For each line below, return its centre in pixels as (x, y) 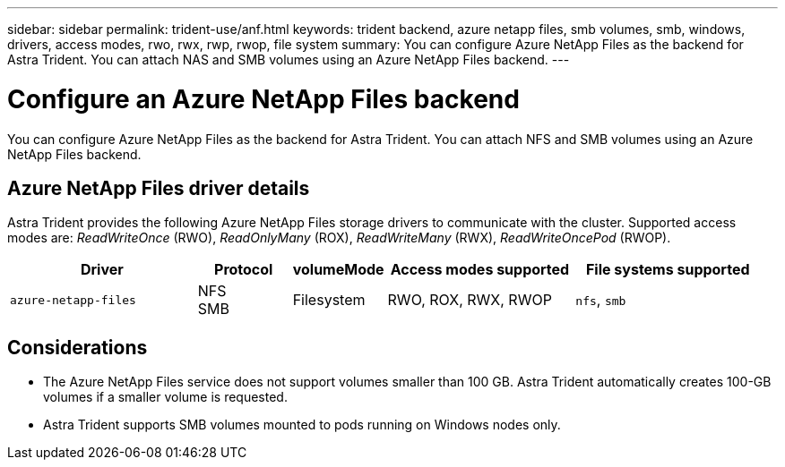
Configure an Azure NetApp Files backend (263, 99)
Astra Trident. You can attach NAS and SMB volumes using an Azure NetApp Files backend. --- (289, 59)
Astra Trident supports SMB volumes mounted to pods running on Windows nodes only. (302, 425)
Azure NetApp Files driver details (159, 188)
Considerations (78, 347)
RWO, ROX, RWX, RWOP (470, 300)
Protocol (244, 270)
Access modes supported (480, 270)
